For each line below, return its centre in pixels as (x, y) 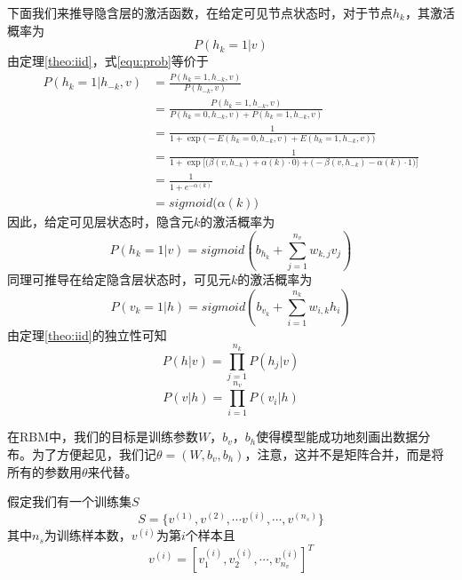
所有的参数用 (44, 471)
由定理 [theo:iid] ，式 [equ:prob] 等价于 (108, 61)
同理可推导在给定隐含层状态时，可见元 (119, 279)
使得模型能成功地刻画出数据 (337, 437)
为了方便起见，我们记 (94, 454)
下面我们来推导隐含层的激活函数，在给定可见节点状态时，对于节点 (200, 12)
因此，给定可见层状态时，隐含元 (100, 221)
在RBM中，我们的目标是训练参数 (103, 437)
